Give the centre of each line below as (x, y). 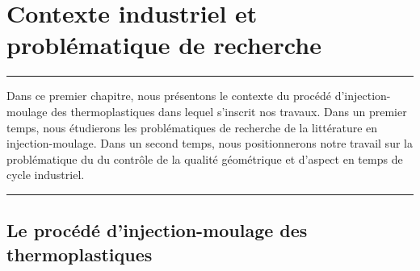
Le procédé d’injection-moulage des (157, 230)
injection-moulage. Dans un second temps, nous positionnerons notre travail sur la (210, 143)
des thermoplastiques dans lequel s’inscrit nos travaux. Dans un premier (229, 111)
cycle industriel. (46, 175)
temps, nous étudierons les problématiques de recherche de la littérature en (192, 127)
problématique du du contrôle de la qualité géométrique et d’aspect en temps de (205, 158)
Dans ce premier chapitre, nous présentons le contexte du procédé (169, 96)
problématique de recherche (164, 45)
